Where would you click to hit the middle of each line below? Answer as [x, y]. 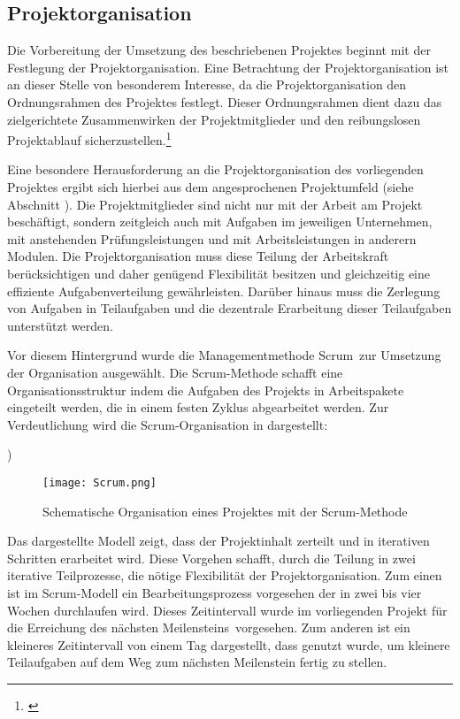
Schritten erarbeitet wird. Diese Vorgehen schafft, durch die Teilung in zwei [211, 558]
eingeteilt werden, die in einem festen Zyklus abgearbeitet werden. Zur [198, 407]
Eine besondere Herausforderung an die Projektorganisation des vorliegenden [215, 169]
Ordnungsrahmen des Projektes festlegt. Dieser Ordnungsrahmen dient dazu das [225, 101]
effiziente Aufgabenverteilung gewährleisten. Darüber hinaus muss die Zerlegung [224, 291]
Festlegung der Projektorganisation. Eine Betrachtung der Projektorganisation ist [228, 67]
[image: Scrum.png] [100, 482]
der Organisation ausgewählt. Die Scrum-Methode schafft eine [175, 372]
